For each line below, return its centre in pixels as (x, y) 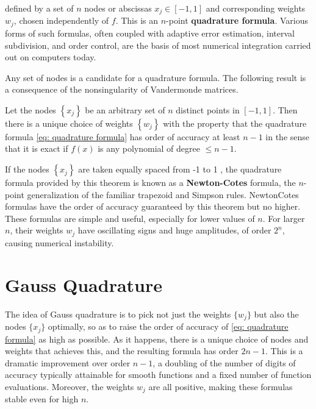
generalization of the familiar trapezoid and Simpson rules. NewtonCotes (163, 194)
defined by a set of (39, 8)
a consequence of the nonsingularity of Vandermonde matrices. (122, 89)
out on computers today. (51, 57)
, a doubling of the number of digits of (224, 362)
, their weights (37, 230)
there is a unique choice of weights (69, 123)
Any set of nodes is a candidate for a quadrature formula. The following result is (156, 77)
